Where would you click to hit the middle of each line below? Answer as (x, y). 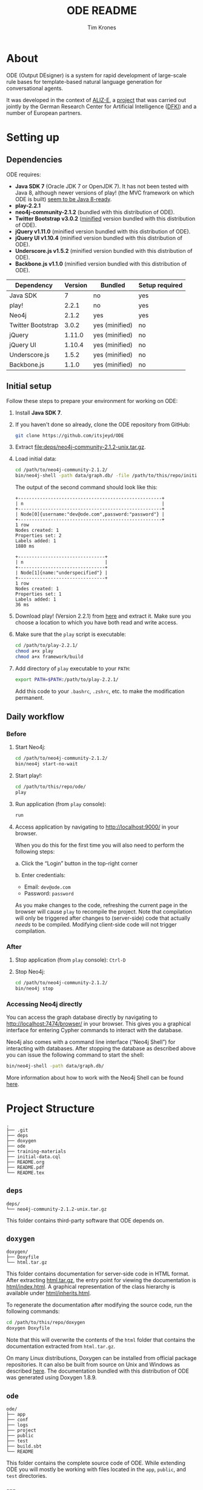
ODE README (102, 11)
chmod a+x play (34, 651)
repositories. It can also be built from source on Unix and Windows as (93, 1365)
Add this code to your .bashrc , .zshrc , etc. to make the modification (100, 691)
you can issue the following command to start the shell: (75, 1055)
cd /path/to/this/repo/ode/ (50, 787)
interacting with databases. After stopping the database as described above (101, 1049)
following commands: (33, 1311)
